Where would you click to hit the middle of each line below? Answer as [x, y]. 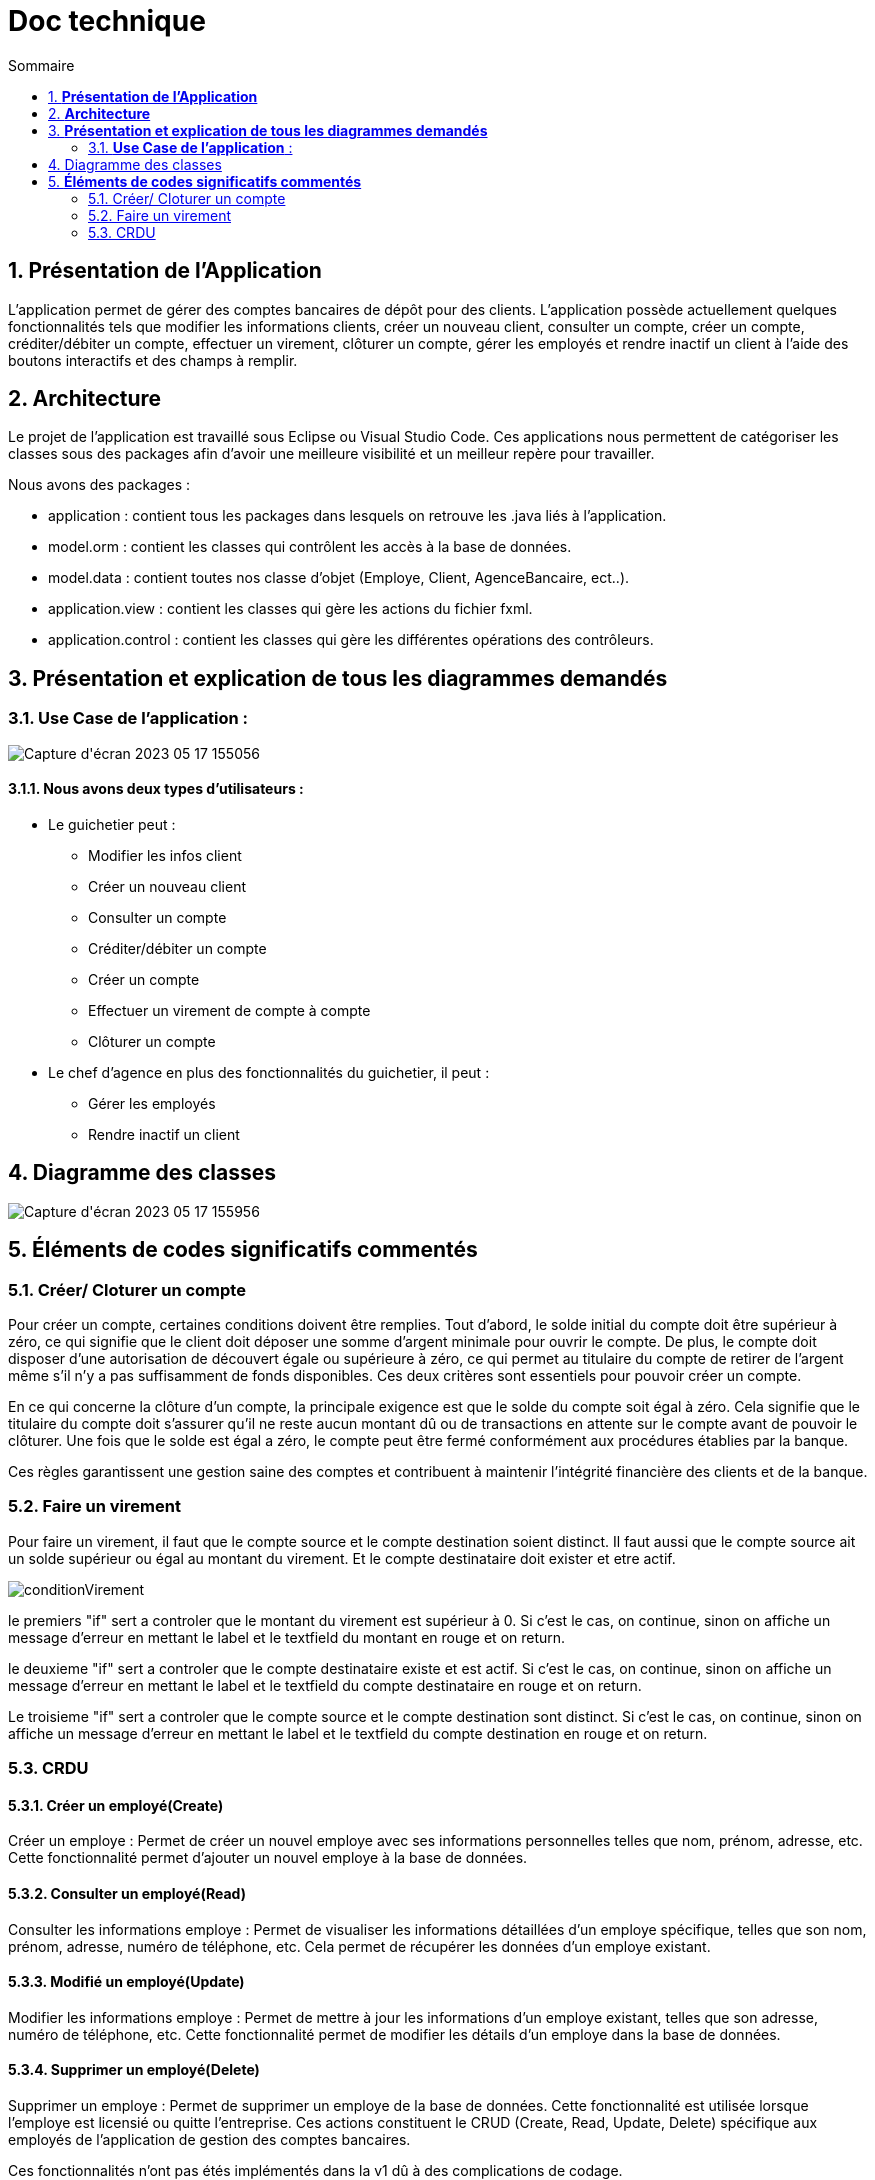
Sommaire [41, 65]
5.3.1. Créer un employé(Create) [116, 1805]
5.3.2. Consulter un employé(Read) [127, 1893]
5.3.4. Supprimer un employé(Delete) [134, 2070]
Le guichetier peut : [112, 824]
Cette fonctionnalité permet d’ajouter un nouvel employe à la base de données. [268, 1858]
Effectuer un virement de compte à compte [229, 1010]
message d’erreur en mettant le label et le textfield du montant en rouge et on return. [287, 1637]
